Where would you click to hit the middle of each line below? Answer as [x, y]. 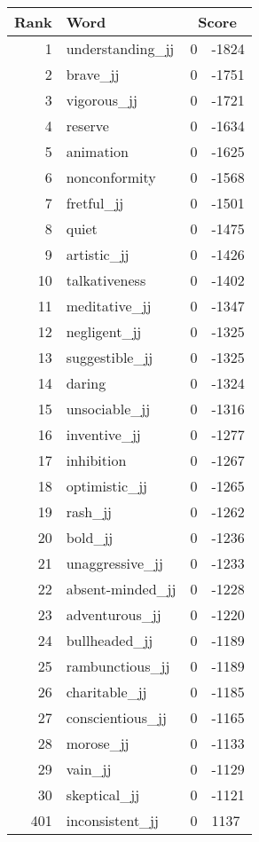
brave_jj [93, 74]
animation [97, 151]
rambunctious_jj [118, 666]
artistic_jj [98, 254]
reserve [87, 126]
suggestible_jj [110, 357]
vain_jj [89, 769]
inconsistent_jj [112, 820]
